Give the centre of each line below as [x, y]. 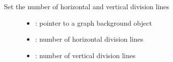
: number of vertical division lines [85, 55]
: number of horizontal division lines [89, 39]
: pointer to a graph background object [93, 23]
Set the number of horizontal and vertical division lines [87, 6]
